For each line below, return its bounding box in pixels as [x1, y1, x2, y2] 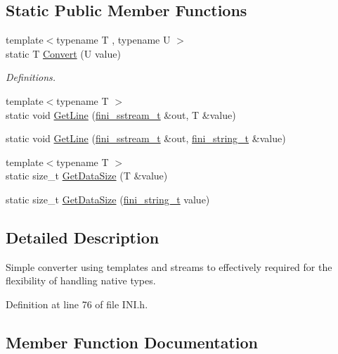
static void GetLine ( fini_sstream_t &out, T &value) [6, 107, 236, 122]
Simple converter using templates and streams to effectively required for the [6, 259, 332, 274]
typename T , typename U [56, 32, 171, 47]
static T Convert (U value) [6, 46, 121, 61]
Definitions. [6, 70, 56, 84]
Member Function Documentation [6, 331, 259, 353]
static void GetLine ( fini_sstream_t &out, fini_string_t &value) [6, 131, 286, 146]
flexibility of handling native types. [6, 273, 156, 288]
